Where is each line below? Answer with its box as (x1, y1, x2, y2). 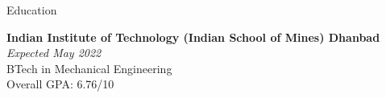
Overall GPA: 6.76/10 (6, 76, 114, 92)
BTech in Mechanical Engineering (6, 59, 172, 76)
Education (6, 2, 57, 18)
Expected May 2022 (6, 44, 102, 61)
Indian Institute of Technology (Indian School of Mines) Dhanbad (6, 28, 380, 45)
